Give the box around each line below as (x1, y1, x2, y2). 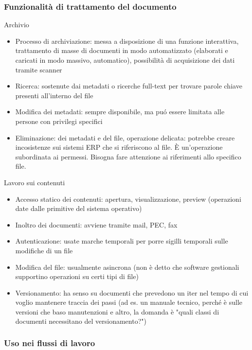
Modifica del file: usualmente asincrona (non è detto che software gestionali (15, 262, 239, 272)
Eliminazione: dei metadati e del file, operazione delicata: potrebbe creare (15, 132, 235, 142)
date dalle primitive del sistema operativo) (15, 203, 142, 213)
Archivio (4, 19, 29, 30)
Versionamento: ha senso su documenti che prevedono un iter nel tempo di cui (15, 287, 249, 297)
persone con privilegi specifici (15, 116, 103, 126)
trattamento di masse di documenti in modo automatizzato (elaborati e (15, 45, 228, 55)
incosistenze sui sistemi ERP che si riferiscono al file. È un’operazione (15, 142, 223, 152)
